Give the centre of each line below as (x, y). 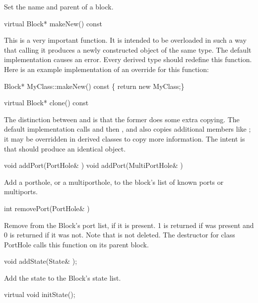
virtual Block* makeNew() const (53, 23)
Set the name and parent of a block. (59, 6)
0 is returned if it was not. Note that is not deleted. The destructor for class (120, 235)
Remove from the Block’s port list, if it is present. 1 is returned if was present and (129, 225)
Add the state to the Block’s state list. (63, 277)
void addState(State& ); (41, 261)
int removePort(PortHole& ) (47, 208)
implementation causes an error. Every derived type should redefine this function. (128, 59)
